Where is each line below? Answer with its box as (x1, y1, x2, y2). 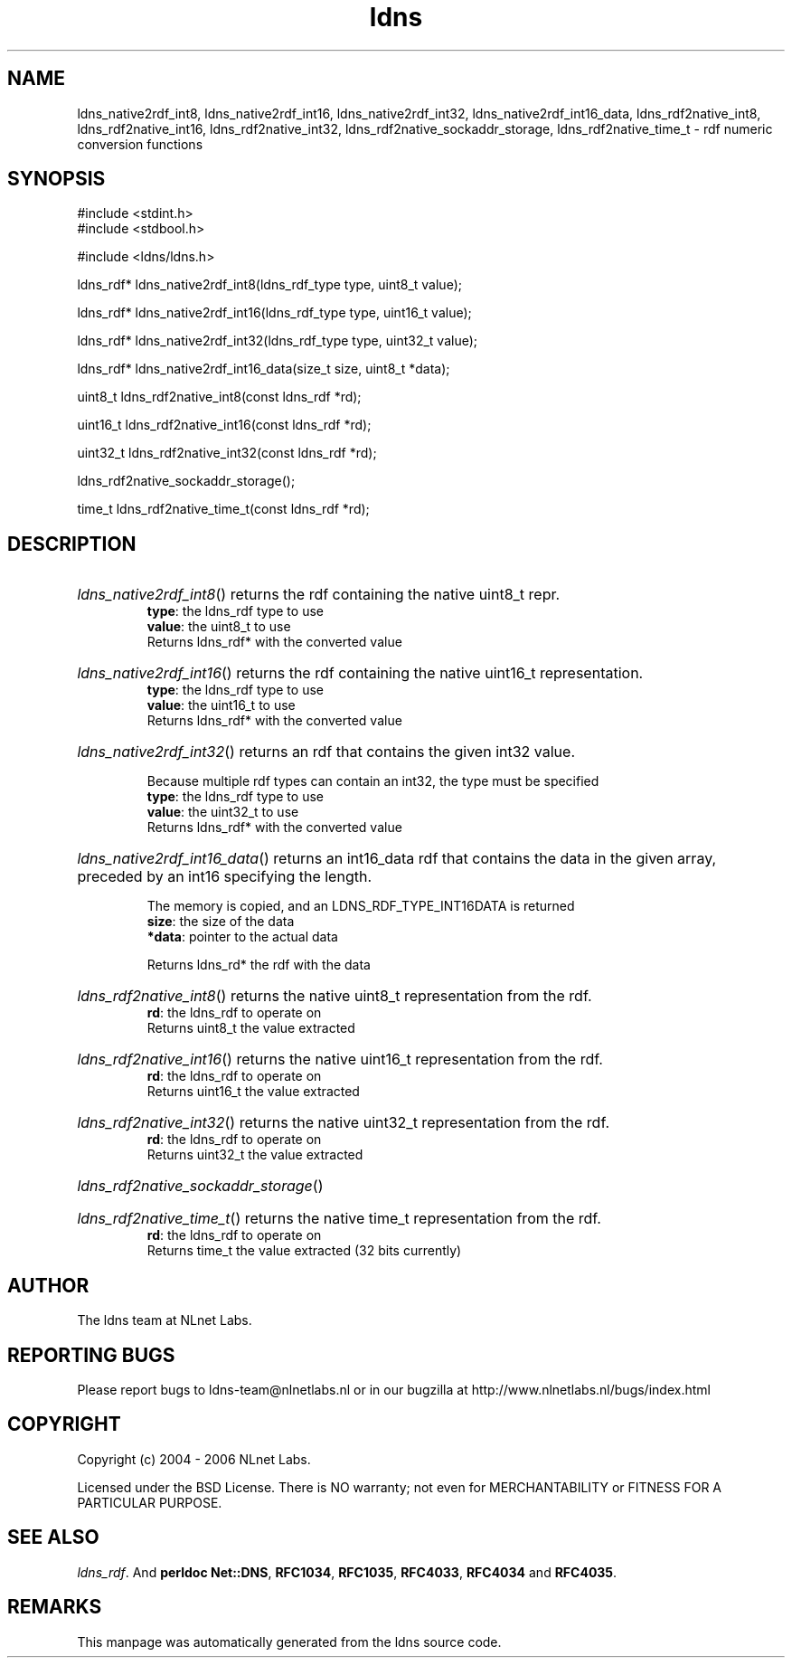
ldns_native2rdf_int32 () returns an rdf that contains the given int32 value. (77, 743, 576, 762)
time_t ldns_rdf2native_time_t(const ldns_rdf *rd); (77, 501, 370, 517)
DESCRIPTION (7, 532, 137, 555)
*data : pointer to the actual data (146, 929, 338, 945)
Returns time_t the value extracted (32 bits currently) (146, 1243, 462, 1259)
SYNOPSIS (7, 167, 106, 191)
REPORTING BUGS (7, 1343, 175, 1367)
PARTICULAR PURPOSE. (77, 1494, 222, 1510)
